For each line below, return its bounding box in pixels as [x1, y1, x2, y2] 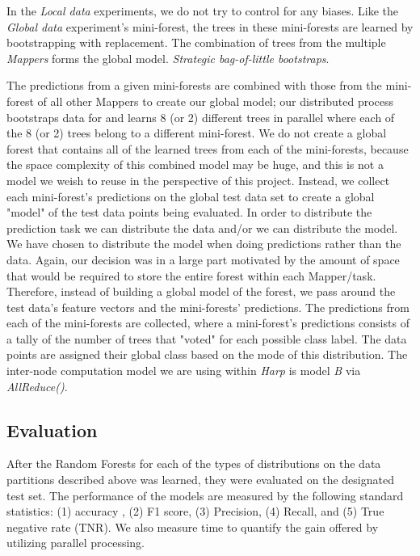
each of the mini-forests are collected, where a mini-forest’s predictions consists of [6, 314, 409, 331]
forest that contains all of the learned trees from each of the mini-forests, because [6, 140, 409, 157]
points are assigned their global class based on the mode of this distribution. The [6, 346, 408, 363]
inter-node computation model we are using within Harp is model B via [6, 362, 361, 379]
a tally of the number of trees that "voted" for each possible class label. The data [6, 330, 407, 347]
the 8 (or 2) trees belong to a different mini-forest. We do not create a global [6, 124, 387, 141]
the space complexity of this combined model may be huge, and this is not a [6, 156, 384, 173]
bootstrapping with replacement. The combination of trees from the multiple [6, 34, 386, 51]
